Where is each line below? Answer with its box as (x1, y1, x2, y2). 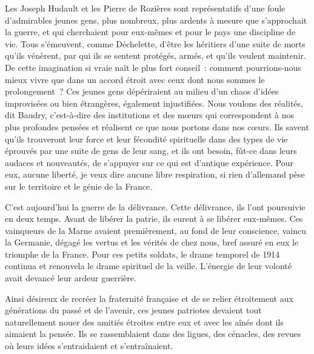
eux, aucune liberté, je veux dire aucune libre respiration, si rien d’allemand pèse (5, 168, 305, 181)
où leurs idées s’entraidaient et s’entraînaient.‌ (5, 339, 173, 352)
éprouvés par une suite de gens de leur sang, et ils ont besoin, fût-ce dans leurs (5, 144, 297, 157)
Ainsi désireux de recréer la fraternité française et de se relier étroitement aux (5, 292, 293, 304)
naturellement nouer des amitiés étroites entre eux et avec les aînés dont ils (5, 315, 284, 328)
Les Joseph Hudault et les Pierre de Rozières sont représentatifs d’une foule (5, 2, 286, 14)
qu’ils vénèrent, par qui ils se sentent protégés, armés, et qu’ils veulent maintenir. (5, 49, 306, 62)
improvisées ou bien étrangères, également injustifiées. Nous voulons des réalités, (5, 96, 303, 109)
